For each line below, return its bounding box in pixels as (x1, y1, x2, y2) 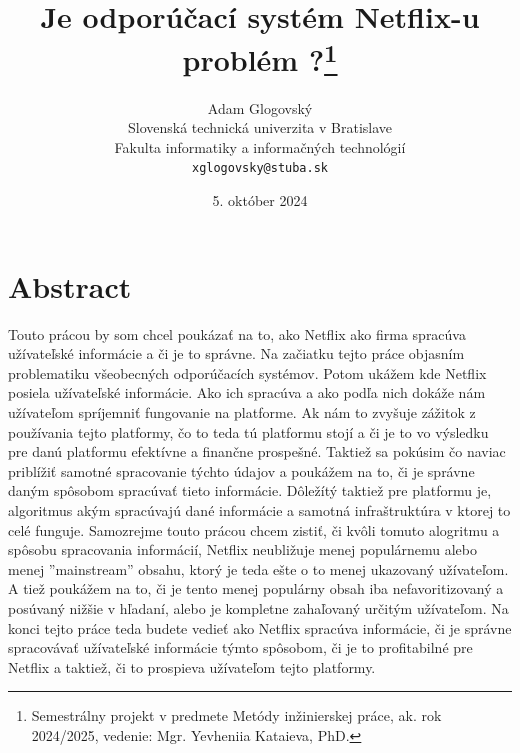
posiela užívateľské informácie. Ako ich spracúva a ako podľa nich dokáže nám (8, 382, 486, 403)
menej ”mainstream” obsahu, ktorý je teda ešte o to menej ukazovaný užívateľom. (8, 558, 509, 579)
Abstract (8, 265, 132, 306)
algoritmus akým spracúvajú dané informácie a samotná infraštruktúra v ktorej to (8, 499, 511, 520)
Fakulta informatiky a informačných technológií (114, 136, 406, 157)
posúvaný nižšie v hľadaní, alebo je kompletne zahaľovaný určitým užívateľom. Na (8, 597, 509, 618)
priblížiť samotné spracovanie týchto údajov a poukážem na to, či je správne (8, 460, 475, 481)
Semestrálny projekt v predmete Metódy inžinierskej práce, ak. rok (31, 705, 442, 726)
